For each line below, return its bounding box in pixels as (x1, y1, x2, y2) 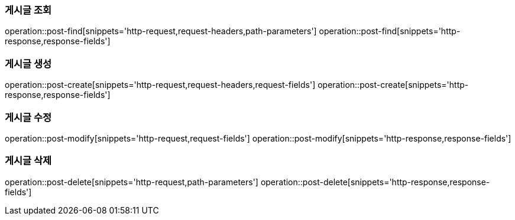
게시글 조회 (5, 4, 52, 16)
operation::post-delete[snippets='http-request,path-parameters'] (5, 176, 258, 187)
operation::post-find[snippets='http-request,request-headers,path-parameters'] (5, 26, 317, 37)
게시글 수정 (5, 111, 52, 123)
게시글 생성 (5, 57, 52, 70)
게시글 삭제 (5, 155, 52, 167)
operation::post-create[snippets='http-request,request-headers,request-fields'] (5, 80, 316, 90)
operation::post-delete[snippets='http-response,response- (260, 176, 490, 187)
